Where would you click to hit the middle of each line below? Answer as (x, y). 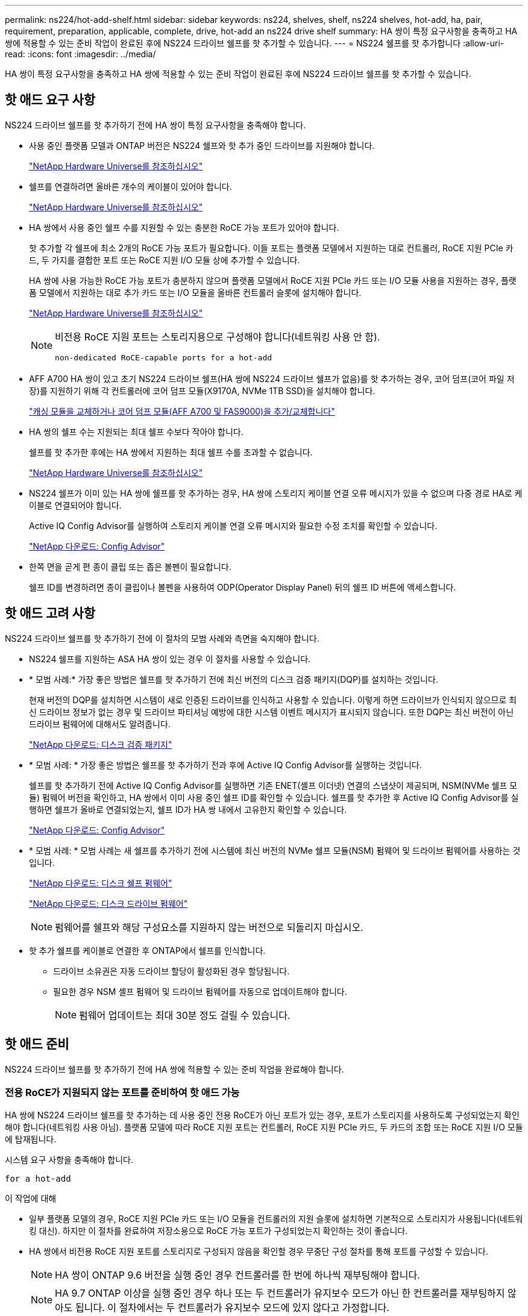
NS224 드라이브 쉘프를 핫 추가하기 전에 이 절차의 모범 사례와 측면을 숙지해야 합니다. (162, 638)
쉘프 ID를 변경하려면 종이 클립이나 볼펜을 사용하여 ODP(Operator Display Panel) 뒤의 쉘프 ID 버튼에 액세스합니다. (243, 587)
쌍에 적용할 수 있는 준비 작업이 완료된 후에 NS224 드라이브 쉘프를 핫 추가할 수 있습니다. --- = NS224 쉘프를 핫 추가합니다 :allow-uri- (255, 43)
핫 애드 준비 (37, 1044)
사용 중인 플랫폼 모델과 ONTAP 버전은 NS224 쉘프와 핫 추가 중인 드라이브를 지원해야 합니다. (202, 145)
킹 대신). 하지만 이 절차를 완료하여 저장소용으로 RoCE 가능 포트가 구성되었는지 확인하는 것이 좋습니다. (218, 1231)
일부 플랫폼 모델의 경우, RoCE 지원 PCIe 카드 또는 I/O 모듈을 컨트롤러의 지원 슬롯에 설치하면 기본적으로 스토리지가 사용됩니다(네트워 (276, 1219)
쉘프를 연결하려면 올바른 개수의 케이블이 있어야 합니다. (130, 186)
